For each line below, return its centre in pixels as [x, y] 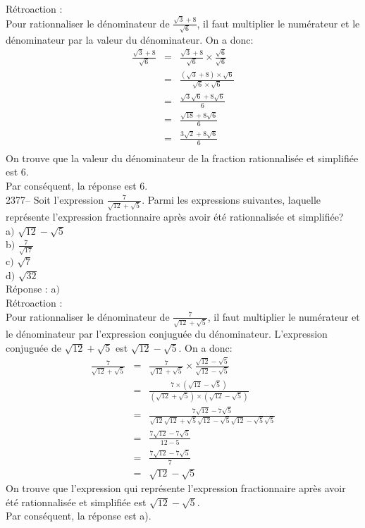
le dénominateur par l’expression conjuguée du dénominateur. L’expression [167, 334]
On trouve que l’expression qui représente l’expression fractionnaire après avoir [176, 488]
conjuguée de [33, 347]
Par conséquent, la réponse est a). [79, 516]
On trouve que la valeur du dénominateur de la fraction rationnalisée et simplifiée [182, 158]
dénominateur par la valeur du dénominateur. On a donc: [130, 39]
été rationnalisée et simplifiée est [76, 502]
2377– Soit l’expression [55, 199]
